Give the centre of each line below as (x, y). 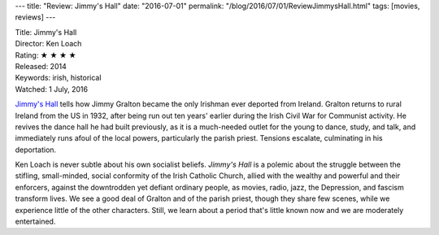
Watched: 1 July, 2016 (52, 89)
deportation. (36, 150)
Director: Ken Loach (48, 44)
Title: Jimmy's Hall (46, 32)
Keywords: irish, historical (58, 78)
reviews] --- (35, 17)
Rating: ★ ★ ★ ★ (46, 55)
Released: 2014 (41, 66)
